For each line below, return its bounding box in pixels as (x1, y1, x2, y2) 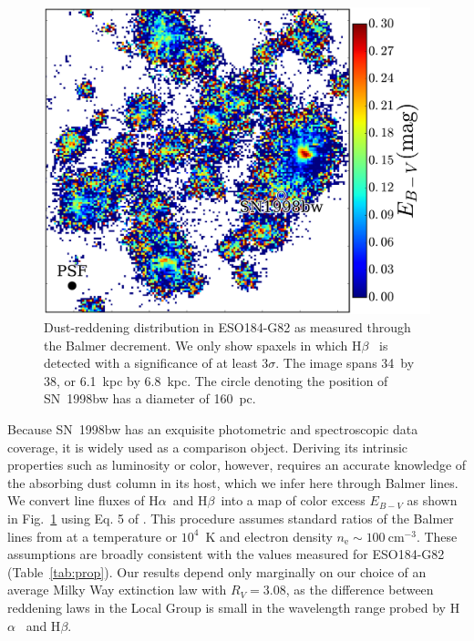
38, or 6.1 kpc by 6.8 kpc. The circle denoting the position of (44, 371, 388, 390)
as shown (407, 491, 458, 510)
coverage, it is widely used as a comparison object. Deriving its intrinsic (7, 437, 408, 456)
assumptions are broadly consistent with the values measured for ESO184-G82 (7, 544, 445, 564)
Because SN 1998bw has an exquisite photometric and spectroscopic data (7, 420, 418, 439)
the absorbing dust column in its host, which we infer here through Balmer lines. (7, 473, 459, 492)
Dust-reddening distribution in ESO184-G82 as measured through (44, 318, 411, 337)
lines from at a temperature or (7, 526, 178, 545)
